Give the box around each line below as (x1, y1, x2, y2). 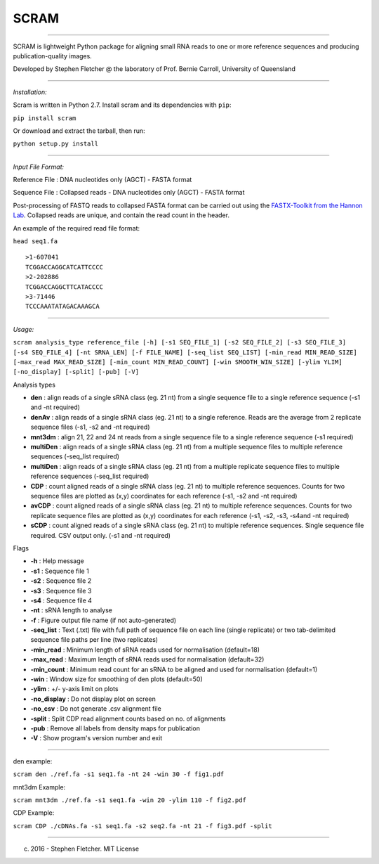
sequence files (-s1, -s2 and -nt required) (30, 423, 150, 432)
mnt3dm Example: (13, 782, 66, 791)
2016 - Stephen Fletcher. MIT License (30, 844, 140, 853)
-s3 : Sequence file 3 (30, 586, 92, 595)
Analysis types (13, 380, 56, 389)
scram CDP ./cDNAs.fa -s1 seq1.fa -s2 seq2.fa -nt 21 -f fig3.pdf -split (13, 822, 273, 830)
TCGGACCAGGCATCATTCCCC (25, 263, 104, 271)
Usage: (13, 325, 34, 333)
